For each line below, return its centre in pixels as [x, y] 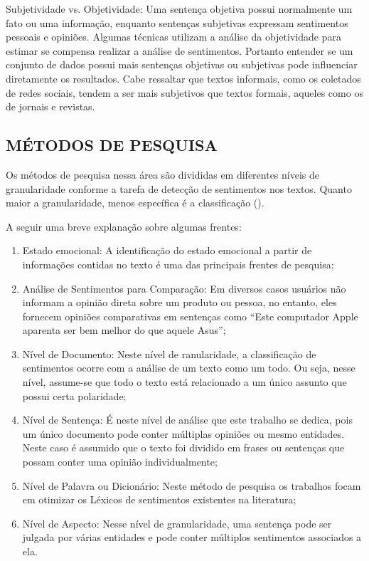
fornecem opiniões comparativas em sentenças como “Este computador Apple [190, 316]
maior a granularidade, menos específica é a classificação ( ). [135, 203]
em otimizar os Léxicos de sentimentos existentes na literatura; [159, 499]
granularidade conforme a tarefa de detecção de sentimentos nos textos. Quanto [179, 188]
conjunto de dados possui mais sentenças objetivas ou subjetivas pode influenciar [182, 64]
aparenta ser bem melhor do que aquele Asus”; [124, 330]
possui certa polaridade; [74, 395]
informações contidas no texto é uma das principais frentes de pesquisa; [178, 264]
